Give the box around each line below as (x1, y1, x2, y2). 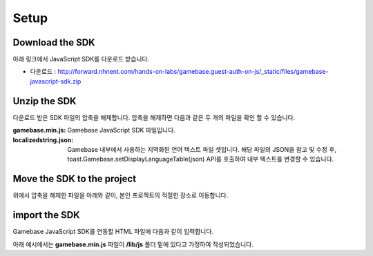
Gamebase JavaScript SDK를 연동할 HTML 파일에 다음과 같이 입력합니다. (12, 228, 214, 236)
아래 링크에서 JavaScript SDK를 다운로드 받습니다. (12, 55, 150, 63)
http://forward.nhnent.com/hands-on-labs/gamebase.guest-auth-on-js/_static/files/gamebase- (57, 68, 329, 76)
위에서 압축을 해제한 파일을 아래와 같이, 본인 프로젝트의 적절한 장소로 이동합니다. (12, 191, 229, 199)
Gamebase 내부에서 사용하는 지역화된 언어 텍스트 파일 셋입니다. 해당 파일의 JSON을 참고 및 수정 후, (67, 145, 337, 153)
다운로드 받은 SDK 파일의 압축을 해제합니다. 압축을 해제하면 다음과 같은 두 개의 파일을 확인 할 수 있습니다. (12, 113, 296, 121)
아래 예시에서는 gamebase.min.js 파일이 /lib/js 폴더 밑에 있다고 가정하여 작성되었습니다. (12, 240, 254, 248)
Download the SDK (12, 37, 96, 48)
